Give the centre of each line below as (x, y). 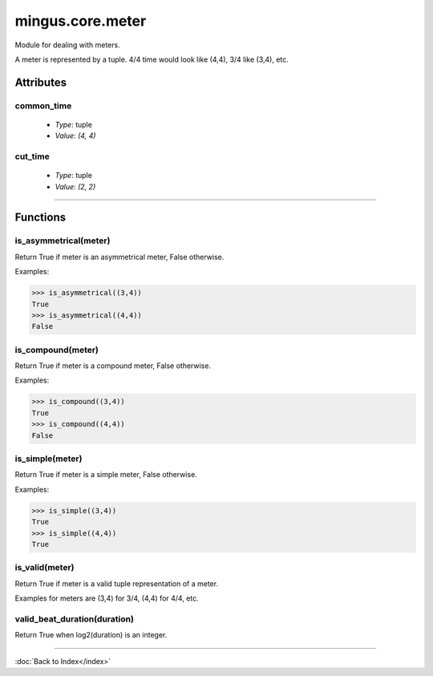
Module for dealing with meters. (67, 45)
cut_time (32, 156)
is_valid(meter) (45, 568)
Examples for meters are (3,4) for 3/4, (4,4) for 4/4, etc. (107, 598)
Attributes (41, 82)
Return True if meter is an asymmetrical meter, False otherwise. (119, 257)
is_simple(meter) (49, 459)
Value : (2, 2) (75, 186)
